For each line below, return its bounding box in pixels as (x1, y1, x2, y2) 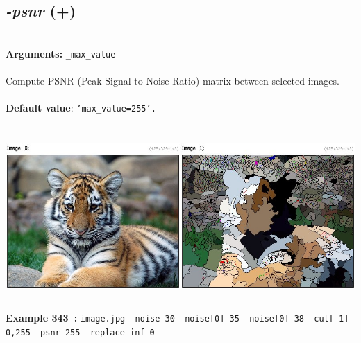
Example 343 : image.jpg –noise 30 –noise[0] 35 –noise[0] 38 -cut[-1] (6, 310, 349, 325)
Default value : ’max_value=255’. (6, 100, 156, 115)
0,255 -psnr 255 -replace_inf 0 (6, 327, 155, 337)
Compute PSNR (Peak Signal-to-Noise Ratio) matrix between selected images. (6, 73, 339, 88)
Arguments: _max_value (6, 46, 116, 60)
